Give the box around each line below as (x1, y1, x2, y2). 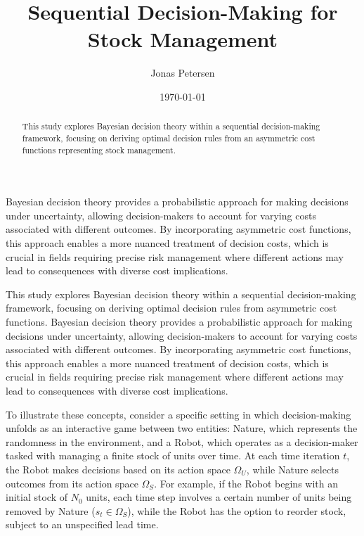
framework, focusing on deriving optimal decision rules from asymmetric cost (6, 300, 337, 315)
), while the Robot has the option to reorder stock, (127, 503, 346, 518)
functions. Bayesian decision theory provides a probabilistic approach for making (6, 314, 353, 329)
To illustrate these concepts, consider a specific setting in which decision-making (6, 407, 351, 421)
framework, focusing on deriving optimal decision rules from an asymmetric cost (22, 132, 316, 143)
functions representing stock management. (22, 143, 176, 155)
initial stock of (6, 490, 67, 504)
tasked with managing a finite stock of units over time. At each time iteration (6, 448, 340, 463)
